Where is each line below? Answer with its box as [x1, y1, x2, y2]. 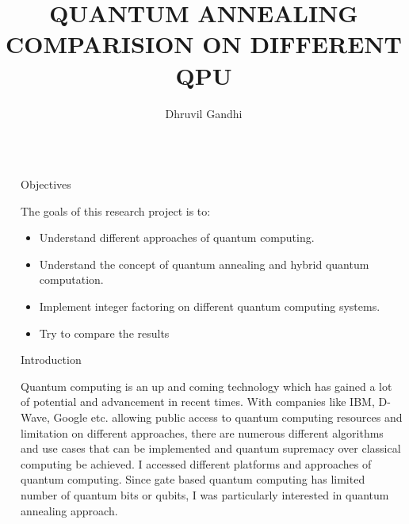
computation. [39, 271, 104, 288]
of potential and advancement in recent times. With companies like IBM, [21, 393, 375, 410]
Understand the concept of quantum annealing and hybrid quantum [39, 255, 369, 272]
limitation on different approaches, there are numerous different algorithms [21, 424, 384, 441]
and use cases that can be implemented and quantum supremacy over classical [21, 440, 401, 457]
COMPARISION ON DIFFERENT [6, 28, 402, 60]
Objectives [21, 176, 71, 193]
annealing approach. [21, 502, 118, 518]
